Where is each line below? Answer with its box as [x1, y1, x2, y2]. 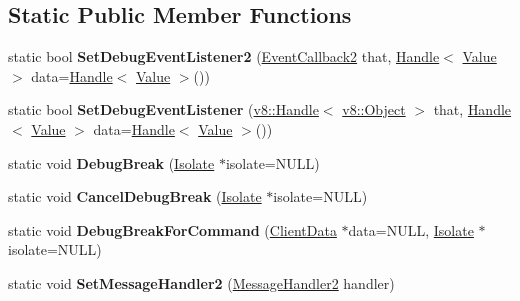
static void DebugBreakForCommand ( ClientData [8, 219, 337, 240]
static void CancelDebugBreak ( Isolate [8, 186, 262, 207]
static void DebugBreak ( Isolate [8, 152, 215, 173]
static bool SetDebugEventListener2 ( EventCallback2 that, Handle [8, 46, 440, 67]
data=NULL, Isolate [348, 219, 474, 240]
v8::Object [342, 99, 406, 120]
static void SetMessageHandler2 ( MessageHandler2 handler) [8, 272, 395, 293]
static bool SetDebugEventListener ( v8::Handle [8, 99, 319, 120]
